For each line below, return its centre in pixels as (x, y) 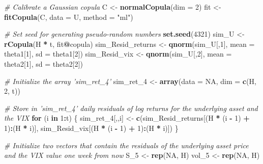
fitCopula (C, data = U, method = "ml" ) (69, 17)
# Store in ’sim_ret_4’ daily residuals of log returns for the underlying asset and (131, 108)
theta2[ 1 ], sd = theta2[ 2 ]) (43, 63)
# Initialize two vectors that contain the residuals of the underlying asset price (126, 145)
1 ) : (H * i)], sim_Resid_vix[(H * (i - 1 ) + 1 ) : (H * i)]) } (91, 128)
